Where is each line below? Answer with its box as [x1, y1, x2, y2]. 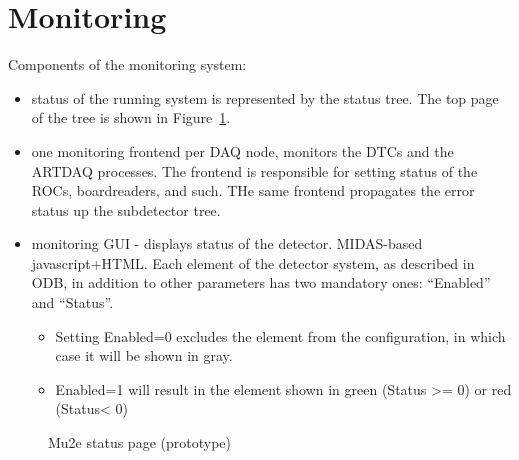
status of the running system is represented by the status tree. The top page [31, 87, 499, 108]
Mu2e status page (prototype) [48, 432, 231, 453]
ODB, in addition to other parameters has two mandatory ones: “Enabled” [31, 272, 491, 293]
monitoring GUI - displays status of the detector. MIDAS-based [31, 233, 423, 254]
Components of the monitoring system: [8, 54, 247, 75]
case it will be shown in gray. [55, 345, 233, 366]
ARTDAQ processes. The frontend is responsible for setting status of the [31, 160, 478, 181]
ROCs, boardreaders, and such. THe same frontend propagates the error [31, 180, 475, 201]
